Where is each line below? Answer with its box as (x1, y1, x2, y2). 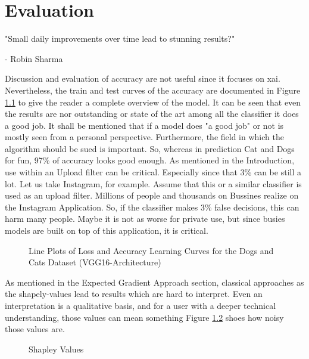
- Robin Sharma (5, 52, 63, 64)
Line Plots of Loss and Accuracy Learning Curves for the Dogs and (29, 244, 274, 256)
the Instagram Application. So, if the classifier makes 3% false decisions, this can (5, 200, 299, 213)
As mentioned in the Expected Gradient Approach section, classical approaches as (5, 276, 304, 288)
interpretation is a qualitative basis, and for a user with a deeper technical (5, 299, 276, 311)
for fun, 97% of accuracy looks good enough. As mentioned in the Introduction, (5, 154, 295, 166)
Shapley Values (29, 342, 84, 355)
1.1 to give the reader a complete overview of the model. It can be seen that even (5, 95, 301, 108)
